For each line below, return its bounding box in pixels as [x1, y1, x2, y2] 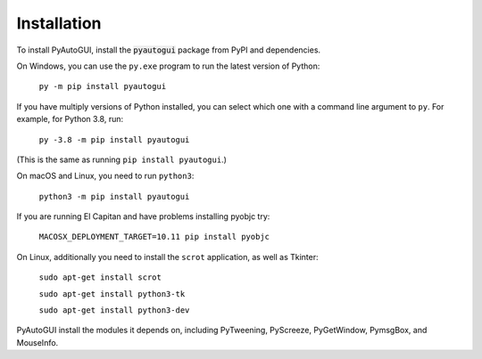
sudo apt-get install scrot [38, 273, 162, 282]
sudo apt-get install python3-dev [38, 306, 190, 315]
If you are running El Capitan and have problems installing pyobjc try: [16, 211, 270, 222]
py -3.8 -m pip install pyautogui [38, 135, 190, 144]
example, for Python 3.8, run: [16, 114, 124, 125]
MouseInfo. [16, 337, 59, 347]
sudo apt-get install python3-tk [38, 289, 186, 298]
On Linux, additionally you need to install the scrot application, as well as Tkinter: [16, 251, 319, 262]
